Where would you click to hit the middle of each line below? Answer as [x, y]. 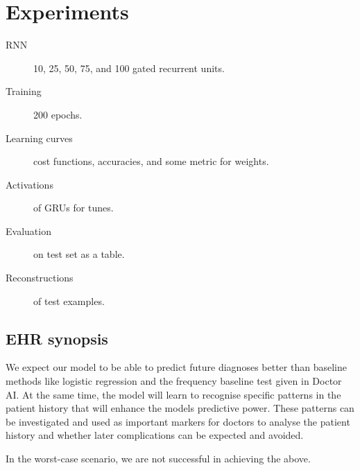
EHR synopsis [57, 338]
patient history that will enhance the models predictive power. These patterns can [180, 408]
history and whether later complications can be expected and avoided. [155, 435]
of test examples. [69, 301]
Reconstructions [40, 278]
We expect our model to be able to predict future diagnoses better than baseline [176, 367]
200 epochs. [58, 114]
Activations [29, 184]
